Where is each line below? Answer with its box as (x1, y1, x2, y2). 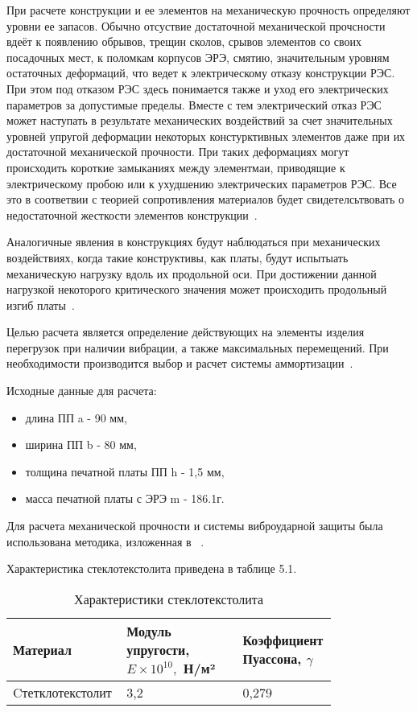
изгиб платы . (6, 296, 75, 313)
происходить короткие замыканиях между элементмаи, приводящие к (6, 158, 345, 175)
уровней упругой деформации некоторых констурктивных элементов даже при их (6, 127, 406, 144)
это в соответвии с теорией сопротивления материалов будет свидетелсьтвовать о (6, 191, 405, 208)
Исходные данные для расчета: (6, 382, 157, 399)
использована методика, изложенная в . (6, 533, 204, 549)
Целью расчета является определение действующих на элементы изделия (6, 323, 365, 340)
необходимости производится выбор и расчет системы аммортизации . (6, 355, 353, 372)
